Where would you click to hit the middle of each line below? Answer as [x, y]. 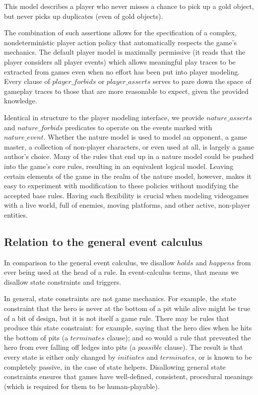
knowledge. [21, 101]
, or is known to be [223, 357]
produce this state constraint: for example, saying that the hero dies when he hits [128, 328]
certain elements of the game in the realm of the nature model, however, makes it [128, 176]
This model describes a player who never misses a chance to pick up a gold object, [129, 6]
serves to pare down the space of [202, 81]
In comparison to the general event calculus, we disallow [90, 262]
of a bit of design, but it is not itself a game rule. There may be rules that [117, 318]
